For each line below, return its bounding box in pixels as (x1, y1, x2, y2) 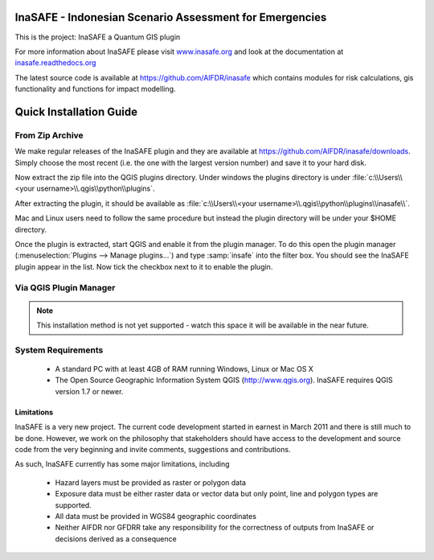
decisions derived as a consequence (55, 533, 177, 543)
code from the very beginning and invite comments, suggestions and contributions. (14, 445, 291, 454)
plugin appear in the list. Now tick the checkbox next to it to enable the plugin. (14, 261, 273, 271)
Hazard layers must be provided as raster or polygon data (55, 477, 247, 487)
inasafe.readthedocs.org (14, 58, 96, 68)
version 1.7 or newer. (55, 386, 124, 396)
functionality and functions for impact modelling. (14, 84, 176, 94)
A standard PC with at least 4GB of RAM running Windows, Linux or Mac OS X (55, 364, 313, 374)
